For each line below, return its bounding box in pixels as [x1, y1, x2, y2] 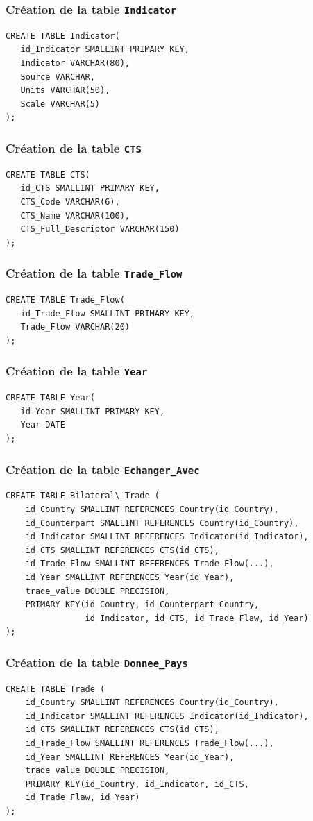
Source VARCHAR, [20, 71, 95, 82]
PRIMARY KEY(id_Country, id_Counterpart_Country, [25, 600, 260, 610]
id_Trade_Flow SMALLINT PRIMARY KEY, [20, 308, 195, 319]
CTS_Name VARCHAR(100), [20, 210, 130, 221]
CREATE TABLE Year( [6, 393, 95, 403]
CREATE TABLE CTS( [6, 169, 90, 180]
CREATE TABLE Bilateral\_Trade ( [6, 491, 160, 501]
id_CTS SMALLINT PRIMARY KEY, [20, 183, 160, 194]
